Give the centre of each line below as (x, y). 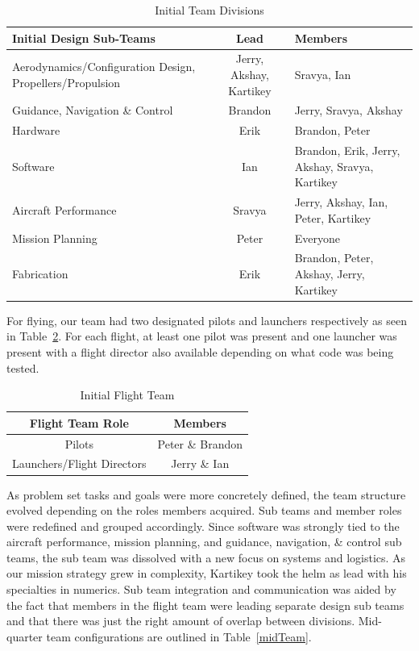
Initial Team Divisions (209, 10)
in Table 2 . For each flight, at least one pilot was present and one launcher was (202, 336)
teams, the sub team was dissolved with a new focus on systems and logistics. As (206, 557)
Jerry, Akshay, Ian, (341, 202)
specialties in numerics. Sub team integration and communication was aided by (201, 589)
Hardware (36, 130)
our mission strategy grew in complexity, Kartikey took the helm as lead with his (207, 573)
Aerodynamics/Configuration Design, (104, 67)
